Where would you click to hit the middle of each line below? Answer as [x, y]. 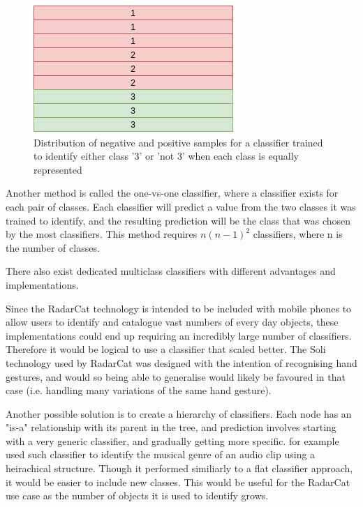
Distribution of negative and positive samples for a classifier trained [178, 142]
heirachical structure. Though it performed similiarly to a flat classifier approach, [179, 468]
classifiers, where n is [298, 234]
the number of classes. [53, 247]
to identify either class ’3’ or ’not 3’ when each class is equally [166, 156]
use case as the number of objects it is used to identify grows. [137, 495]
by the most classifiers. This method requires [102, 234]
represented [58, 169]
